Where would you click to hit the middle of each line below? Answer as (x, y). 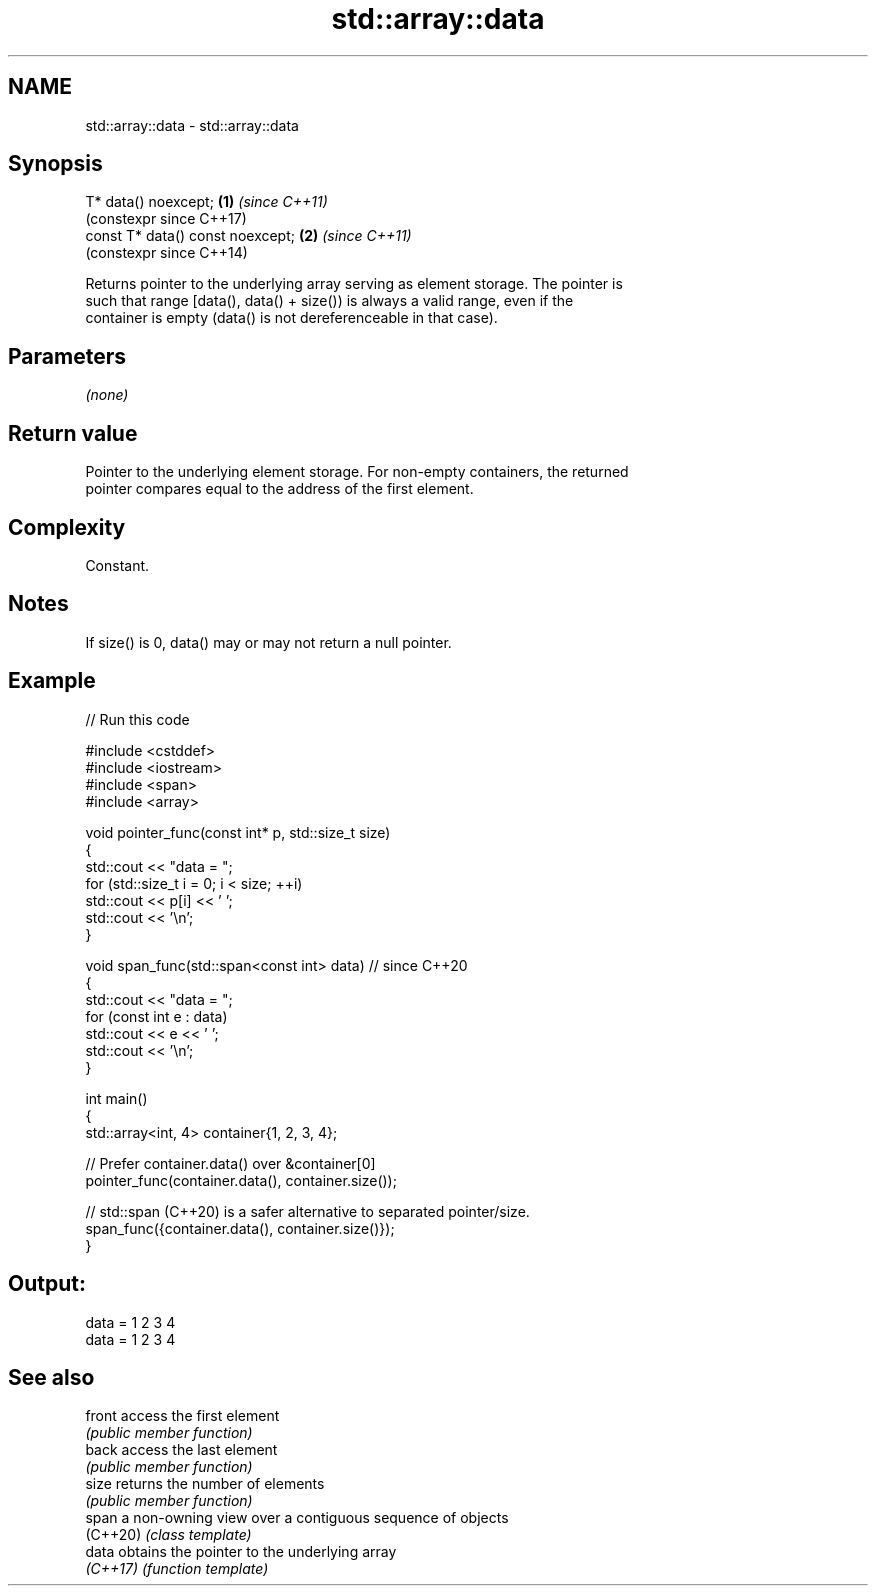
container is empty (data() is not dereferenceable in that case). (291, 318)
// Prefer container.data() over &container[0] (230, 1163)
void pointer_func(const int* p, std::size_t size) (238, 832)
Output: (47, 1284)
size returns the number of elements (205, 1484)
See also (51, 1377)
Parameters (67, 356)
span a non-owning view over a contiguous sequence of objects (297, 1518)
